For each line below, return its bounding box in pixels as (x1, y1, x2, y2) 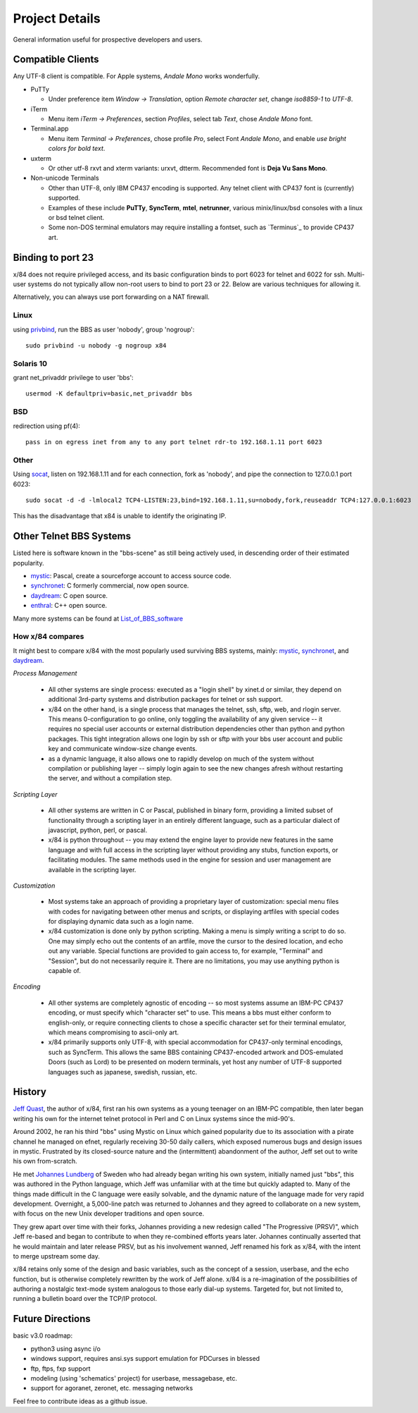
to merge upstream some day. (13, 1252, 100, 1260)
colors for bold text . (48, 145, 106, 153)
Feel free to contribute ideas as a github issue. (13, 1397, 148, 1405)
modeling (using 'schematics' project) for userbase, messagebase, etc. (30, 1374, 238, 1382)
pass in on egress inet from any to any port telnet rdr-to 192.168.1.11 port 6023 (25, 438, 323, 446)
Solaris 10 (13, 358, 47, 368)
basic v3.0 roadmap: (13, 1331, 73, 1340)
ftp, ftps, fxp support (30, 1364, 91, 1373)
